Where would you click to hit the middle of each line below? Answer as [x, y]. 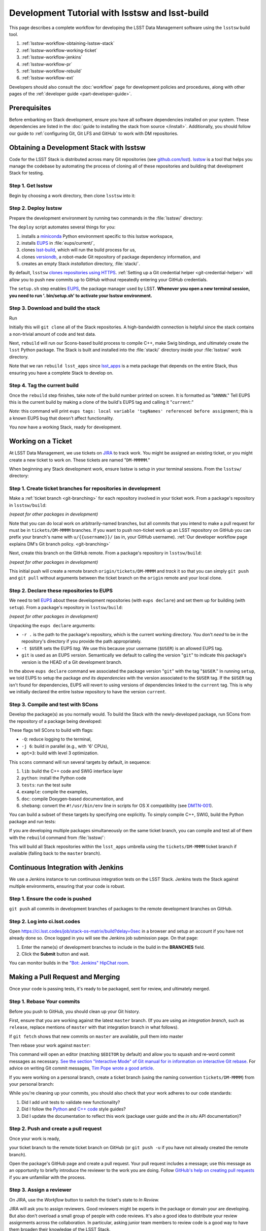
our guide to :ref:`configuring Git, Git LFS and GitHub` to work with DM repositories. [94, 133]
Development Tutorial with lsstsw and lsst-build [109, 13]
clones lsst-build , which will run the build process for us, [79, 250]
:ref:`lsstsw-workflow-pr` [47, 64]
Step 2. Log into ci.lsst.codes [45, 921]
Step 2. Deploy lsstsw [36, 208]
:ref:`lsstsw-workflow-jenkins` [52, 57]
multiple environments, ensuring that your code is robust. [67, 886]
